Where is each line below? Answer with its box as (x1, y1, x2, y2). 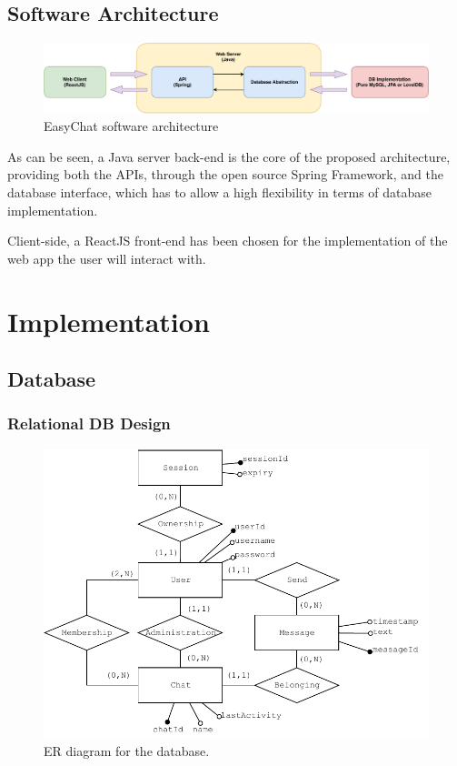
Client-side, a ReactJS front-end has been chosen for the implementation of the (7, 231, 448, 250)
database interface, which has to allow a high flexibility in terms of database (7, 183, 432, 201)
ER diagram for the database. (44, 741, 210, 761)
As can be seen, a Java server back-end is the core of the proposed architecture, (7, 146, 451, 166)
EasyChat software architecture (44, 116, 219, 136)
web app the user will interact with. (7, 248, 206, 267)
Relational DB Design (7, 412, 171, 435)
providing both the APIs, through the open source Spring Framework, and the (7, 165, 443, 184)
